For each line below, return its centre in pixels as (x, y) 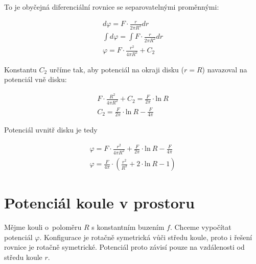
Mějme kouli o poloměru (43, 227)
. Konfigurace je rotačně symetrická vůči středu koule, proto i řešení (146, 237)
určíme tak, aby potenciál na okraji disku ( (117, 69)
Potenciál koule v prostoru (99, 203)
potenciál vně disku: (36, 79)
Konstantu (20, 69)
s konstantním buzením (128, 227)
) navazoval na (225, 69)
